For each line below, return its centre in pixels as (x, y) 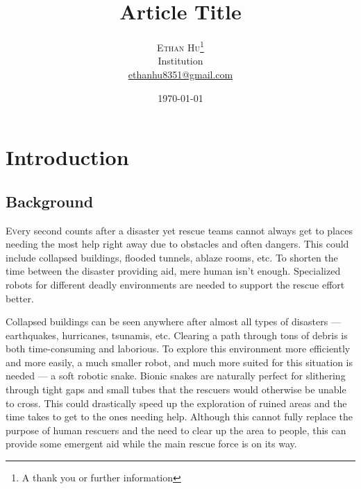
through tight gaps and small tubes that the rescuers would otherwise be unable (176, 389)
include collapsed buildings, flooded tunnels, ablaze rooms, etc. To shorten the (172, 257)
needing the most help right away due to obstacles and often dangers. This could (177, 244)
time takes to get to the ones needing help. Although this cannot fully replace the (179, 417)
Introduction (67, 157)
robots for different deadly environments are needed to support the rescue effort (175, 284)
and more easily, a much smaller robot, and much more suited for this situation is (179, 362)
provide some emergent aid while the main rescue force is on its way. (151, 444)
